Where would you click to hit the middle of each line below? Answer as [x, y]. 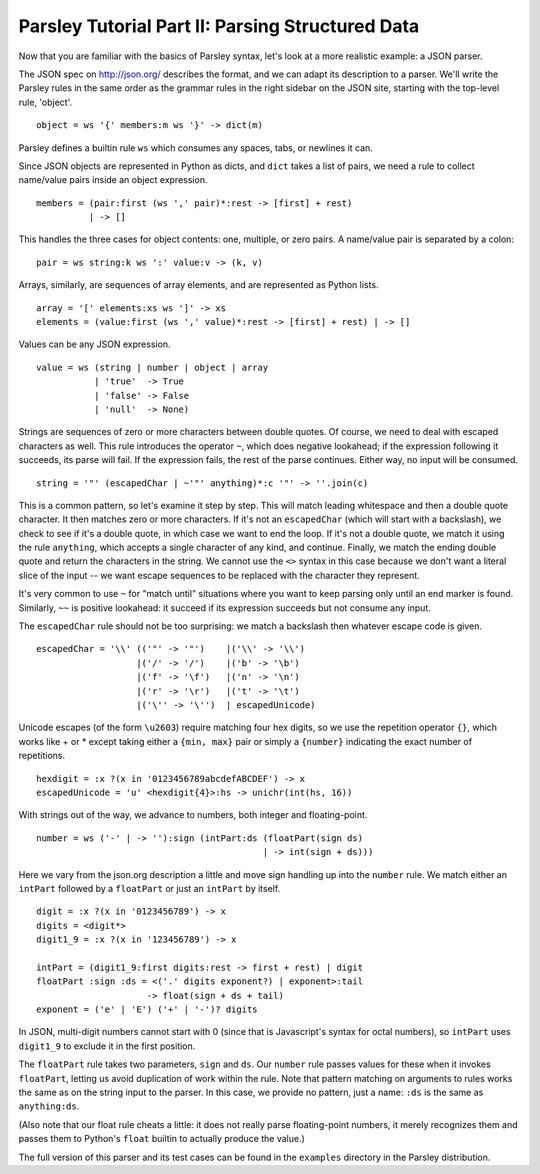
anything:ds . [49, 1106]
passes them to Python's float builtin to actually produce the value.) [161, 1139]
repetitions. [41, 756]
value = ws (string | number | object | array [152, 367]
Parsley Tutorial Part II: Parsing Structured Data [219, 26]
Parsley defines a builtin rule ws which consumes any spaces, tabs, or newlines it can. [196, 147]
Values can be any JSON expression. [94, 344]
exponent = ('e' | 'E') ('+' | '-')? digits [147, 1009]
